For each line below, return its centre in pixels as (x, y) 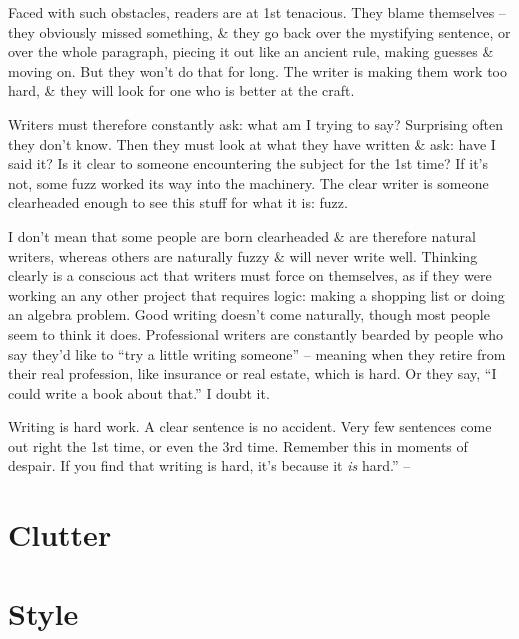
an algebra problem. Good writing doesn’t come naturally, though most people (249, 314)
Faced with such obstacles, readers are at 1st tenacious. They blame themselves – (257, 12)
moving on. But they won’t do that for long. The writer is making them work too (257, 70)
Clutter (60, 534)
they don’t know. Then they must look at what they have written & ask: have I (252, 143)
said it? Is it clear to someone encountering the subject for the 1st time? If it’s (248, 163)
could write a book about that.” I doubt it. (139, 392)
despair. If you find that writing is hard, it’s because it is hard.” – (209, 465)
